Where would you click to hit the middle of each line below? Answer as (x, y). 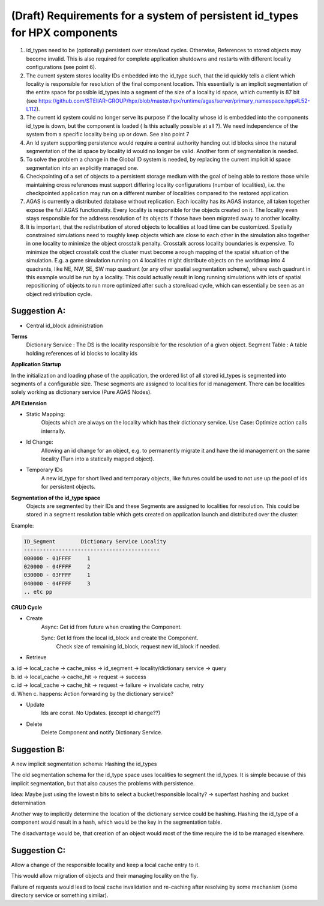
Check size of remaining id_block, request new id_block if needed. (138, 646)
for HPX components (64, 32)
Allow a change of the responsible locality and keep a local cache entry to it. (106, 865)
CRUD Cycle (27, 608)
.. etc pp (38, 592)
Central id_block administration (64, 325)
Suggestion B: (38, 750)
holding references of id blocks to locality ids (82, 353)
